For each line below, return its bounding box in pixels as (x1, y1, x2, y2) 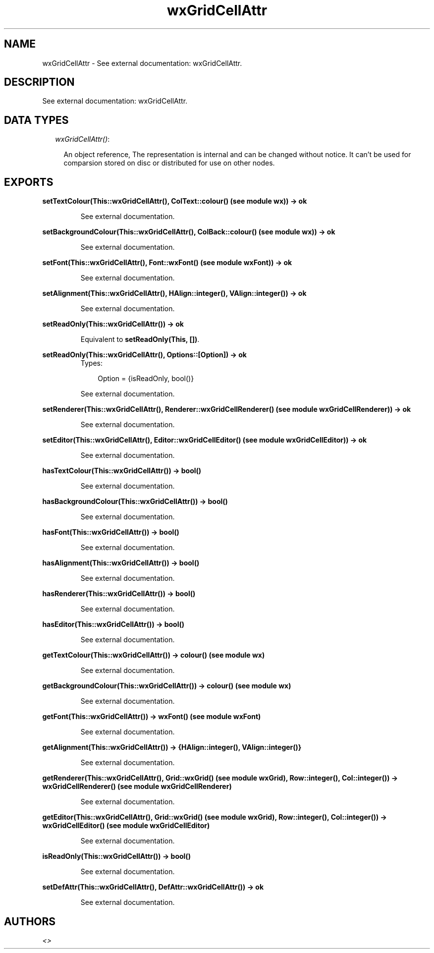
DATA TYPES (4, 113, 69, 126)
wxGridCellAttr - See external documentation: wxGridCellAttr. (42, 58, 242, 67)
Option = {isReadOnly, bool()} (98, 374, 194, 383)
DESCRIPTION (4, 76, 75, 89)
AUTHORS (4, 915, 56, 928)
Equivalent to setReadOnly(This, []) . (80, 335, 200, 344)
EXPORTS (4, 175, 54, 188)
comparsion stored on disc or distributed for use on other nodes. (63, 159, 275, 168)
